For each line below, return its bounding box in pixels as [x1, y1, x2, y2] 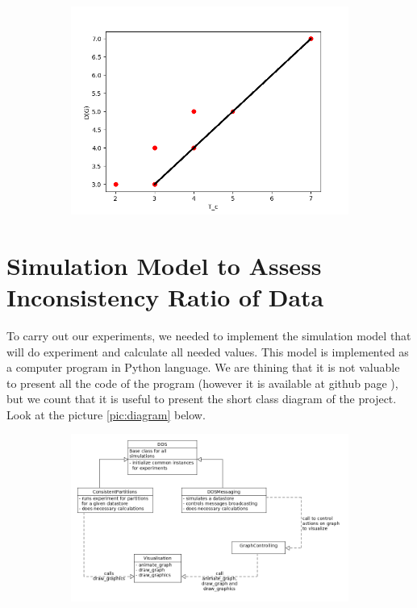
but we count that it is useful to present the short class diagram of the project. [6, 390, 397, 407]
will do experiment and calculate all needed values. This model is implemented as [6, 343, 409, 360]
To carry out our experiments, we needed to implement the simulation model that [6, 327, 411, 344]
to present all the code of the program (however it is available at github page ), [6, 374, 398, 391]
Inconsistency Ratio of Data [6, 280, 324, 313]
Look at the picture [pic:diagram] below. [6, 406, 206, 423]
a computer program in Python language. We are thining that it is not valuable [6, 359, 400, 376]
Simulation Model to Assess [6, 248, 322, 281]
